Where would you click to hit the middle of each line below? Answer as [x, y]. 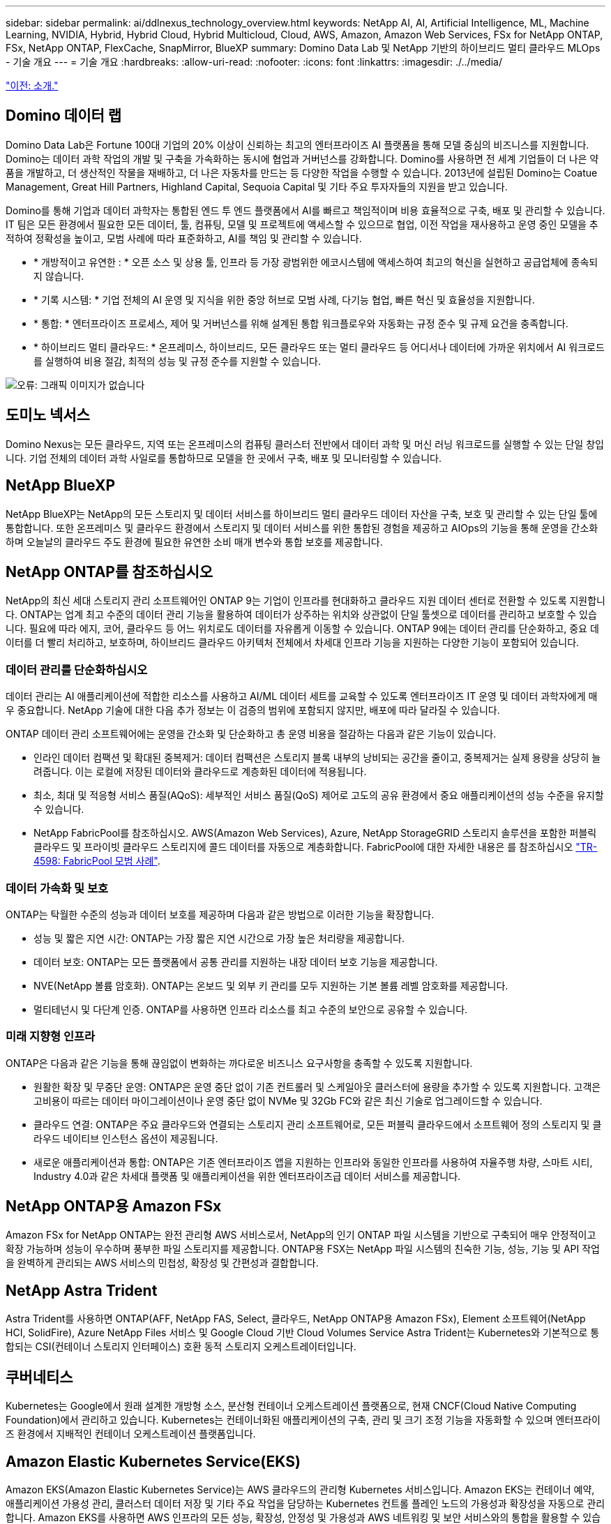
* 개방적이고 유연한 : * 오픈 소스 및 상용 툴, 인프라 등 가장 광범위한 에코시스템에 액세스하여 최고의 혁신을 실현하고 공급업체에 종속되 [316, 262]
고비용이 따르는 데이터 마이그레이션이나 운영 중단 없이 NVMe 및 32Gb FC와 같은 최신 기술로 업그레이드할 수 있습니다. [288, 1100]
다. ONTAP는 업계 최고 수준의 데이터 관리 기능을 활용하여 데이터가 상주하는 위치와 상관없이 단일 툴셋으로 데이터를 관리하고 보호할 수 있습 [301, 615]
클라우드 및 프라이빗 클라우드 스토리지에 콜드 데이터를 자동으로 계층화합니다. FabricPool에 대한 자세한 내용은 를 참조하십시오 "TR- [316, 847]
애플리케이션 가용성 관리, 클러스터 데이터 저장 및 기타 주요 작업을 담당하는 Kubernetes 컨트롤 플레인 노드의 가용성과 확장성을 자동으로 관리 [305, 1503]
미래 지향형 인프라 [51, 1037]
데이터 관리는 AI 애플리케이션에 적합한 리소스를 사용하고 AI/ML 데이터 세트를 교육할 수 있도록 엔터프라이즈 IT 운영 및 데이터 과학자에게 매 [302, 696]
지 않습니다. [59, 276]
